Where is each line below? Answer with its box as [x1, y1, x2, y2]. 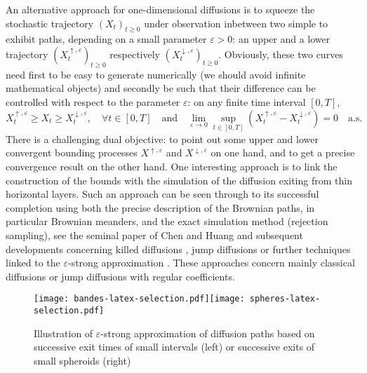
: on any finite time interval [187, 94, 306, 109]
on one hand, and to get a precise [211, 145, 355, 160]
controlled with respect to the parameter [6, 94, 180, 109]
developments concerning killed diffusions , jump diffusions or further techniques [6, 241, 351, 256]
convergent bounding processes [6, 145, 138, 160]
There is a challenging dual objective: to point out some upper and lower [6, 131, 319, 146]
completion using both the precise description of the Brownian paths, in [6, 200, 315, 215]
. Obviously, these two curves [218, 46, 343, 61]
